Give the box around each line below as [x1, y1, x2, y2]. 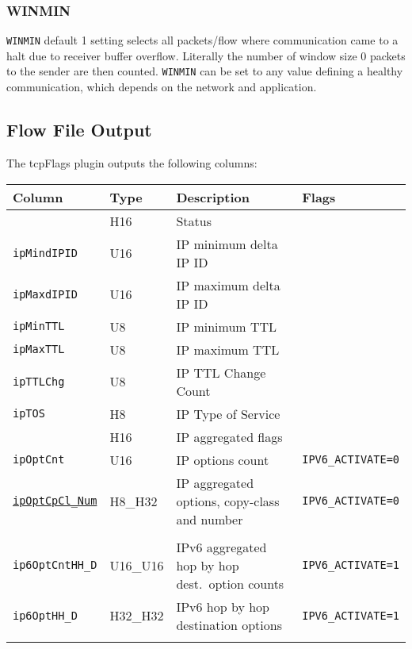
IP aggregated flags [176, 427, 283, 446]
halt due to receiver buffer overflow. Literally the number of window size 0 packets [6, 47, 406, 63]
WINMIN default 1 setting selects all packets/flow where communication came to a [6, 32, 399, 48]
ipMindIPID [13, 246, 78, 259]
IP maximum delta [176, 275, 280, 294]
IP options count [176, 450, 269, 469]
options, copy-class [176, 491, 280, 510]
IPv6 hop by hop [176, 597, 270, 616]
